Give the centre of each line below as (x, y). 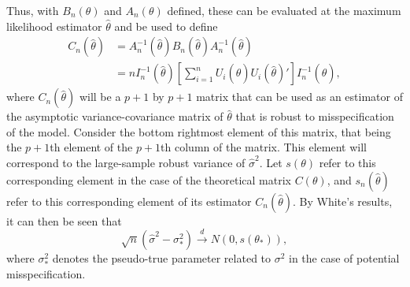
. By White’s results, (343, 201)
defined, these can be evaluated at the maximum (284, 10)
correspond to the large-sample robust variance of (126, 163)
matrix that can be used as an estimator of (299, 97)
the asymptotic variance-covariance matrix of (115, 116)
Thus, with (33, 10)
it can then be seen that (64, 220)
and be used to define (166, 26)
